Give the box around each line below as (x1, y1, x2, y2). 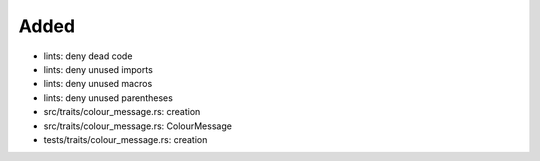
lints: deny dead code (43, 50, 133, 62)
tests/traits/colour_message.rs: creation (43, 133, 208, 145)
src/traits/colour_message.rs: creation (43, 106, 201, 118)
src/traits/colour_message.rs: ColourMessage (43, 120, 232, 132)
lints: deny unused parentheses (43, 91, 174, 104)
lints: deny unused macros (43, 78, 153, 90)
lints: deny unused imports (43, 63, 154, 75)
